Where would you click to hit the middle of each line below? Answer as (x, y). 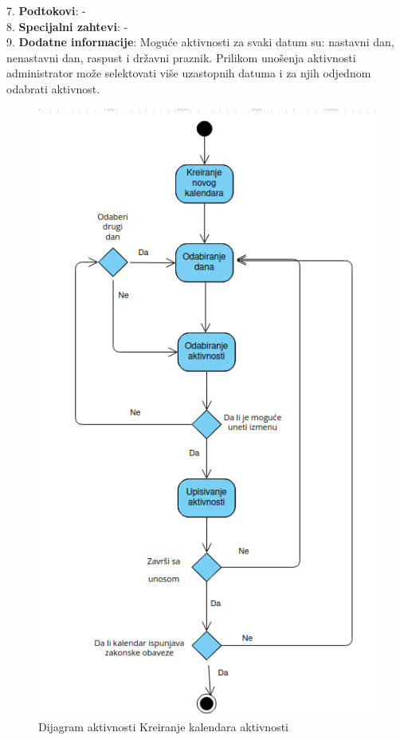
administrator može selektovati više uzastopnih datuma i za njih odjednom (189, 73)
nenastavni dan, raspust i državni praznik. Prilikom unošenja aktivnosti (181, 57)
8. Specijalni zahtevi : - (67, 26)
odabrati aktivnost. (53, 88)
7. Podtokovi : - (46, 10)
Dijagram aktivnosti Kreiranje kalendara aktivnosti (164, 727)
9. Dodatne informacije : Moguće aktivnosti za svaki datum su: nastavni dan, (200, 42)
